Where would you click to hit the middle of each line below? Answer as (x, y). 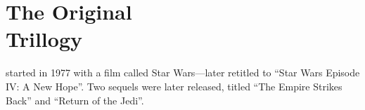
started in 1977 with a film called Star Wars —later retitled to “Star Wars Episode (183, 73)
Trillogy (44, 39)
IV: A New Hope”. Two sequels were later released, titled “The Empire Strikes (174, 86)
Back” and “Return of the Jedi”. (75, 100)
